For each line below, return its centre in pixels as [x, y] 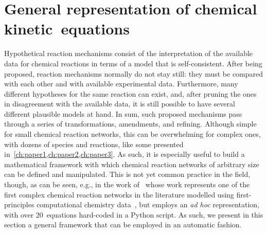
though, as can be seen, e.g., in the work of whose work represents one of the [127, 184]
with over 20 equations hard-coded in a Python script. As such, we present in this [134, 214]
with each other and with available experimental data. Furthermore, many [121, 84]
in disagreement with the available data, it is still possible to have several [120, 104]
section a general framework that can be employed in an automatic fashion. [123, 225]
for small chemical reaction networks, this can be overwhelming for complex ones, [132, 134]
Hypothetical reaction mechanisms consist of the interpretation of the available [129, 53]
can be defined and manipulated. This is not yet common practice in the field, [127, 174]
